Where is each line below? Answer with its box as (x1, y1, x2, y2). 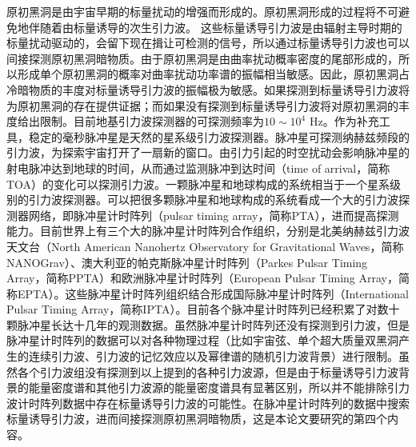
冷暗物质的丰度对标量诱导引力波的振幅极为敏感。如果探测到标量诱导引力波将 (6, 81, 410, 98)
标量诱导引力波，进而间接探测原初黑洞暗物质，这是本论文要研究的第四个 (6, 410, 387, 427)
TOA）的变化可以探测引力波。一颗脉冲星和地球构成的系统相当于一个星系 (6, 175, 390, 192)
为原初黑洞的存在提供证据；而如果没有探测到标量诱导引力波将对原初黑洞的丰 (6, 97, 410, 114)
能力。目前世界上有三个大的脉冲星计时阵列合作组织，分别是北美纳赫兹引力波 (6, 222, 410, 239)
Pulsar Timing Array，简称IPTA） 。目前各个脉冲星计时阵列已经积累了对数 (6, 301, 389, 317)
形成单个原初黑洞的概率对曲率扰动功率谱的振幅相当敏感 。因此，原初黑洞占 (17, 66, 410, 82)
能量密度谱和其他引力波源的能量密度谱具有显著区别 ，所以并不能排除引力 (28, 379, 410, 396)
